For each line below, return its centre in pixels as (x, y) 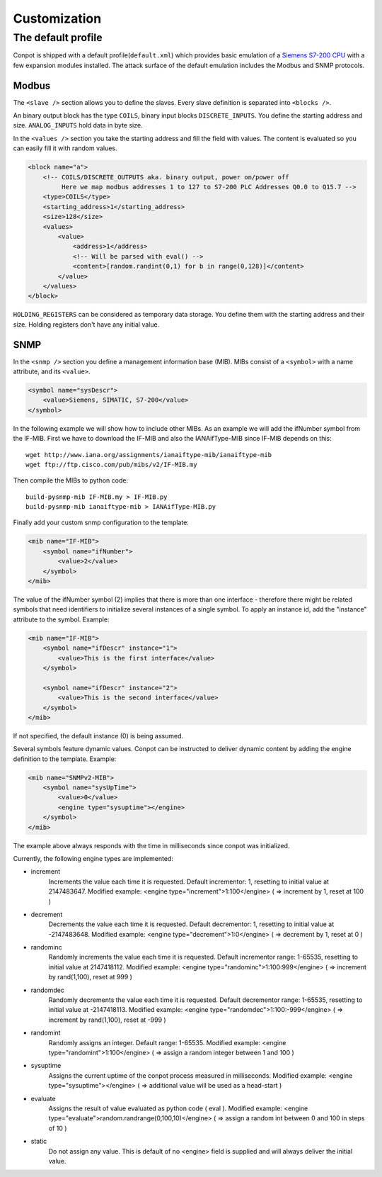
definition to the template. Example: (65, 759)
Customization (57, 18)
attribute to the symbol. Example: (61, 619)
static (39, 1142)
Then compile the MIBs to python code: (71, 480)
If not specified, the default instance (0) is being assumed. (98, 736)
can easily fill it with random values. (65, 148)
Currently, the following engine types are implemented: (93, 858)
